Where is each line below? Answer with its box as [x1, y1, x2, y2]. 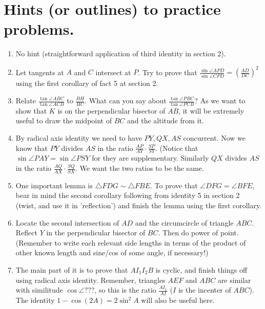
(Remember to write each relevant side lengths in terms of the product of [15, 237, 246, 248]
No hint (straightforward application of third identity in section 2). [15, 48, 226, 59]
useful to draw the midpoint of [15, 115, 112, 126]
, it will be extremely [178, 105, 244, 116]
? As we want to [194, 95, 246, 105]
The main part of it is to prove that [15, 264, 128, 275]
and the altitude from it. [127, 115, 204, 126]
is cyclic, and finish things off [155, 264, 248, 275]
